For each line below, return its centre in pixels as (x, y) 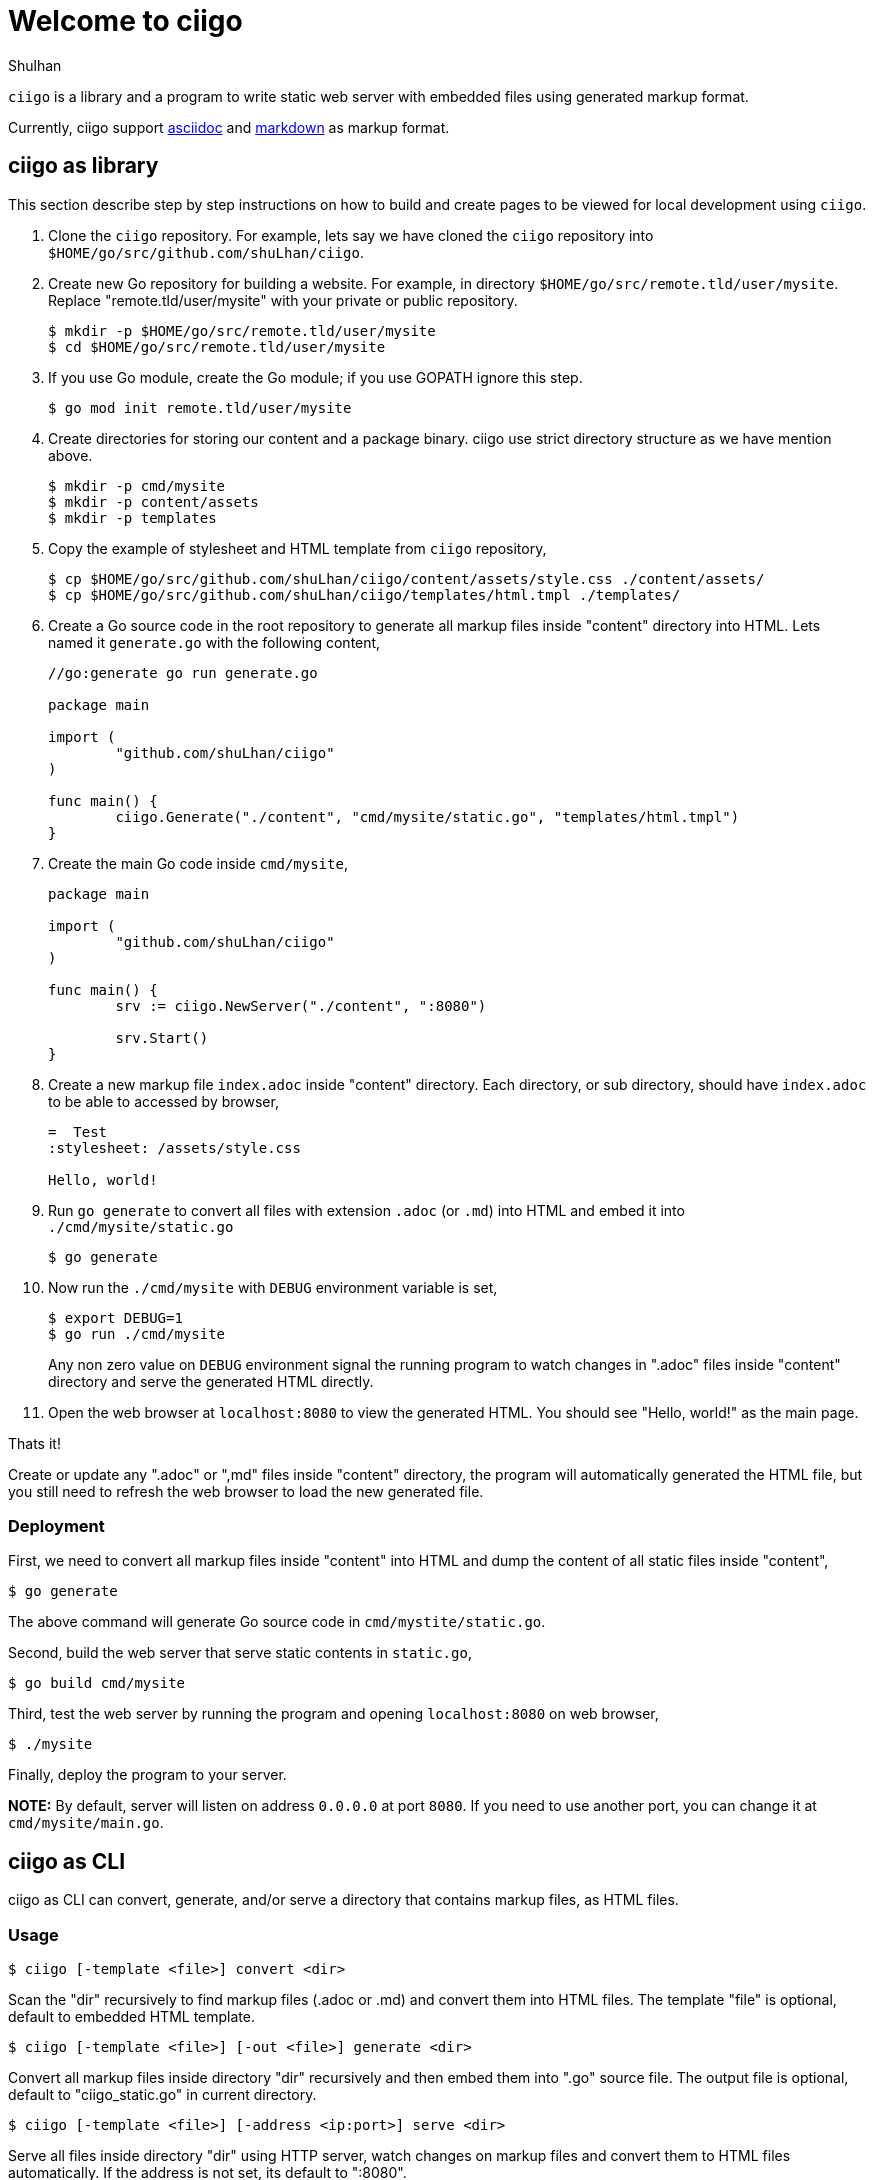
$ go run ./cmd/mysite (137, 1333)
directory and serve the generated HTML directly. (211, 1381)
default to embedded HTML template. (131, 2016)
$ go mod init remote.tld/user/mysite (200, 407)
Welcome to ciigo (125, 21)
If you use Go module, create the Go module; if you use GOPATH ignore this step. (315, 377)
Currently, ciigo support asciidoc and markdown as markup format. (229, 127)
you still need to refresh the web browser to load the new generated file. (246, 1491)
